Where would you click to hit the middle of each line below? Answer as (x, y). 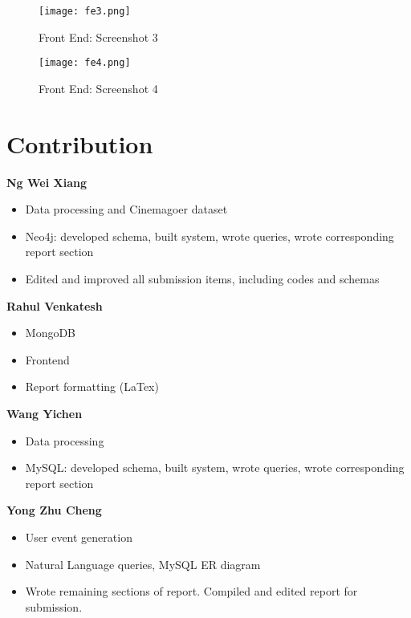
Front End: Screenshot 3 (98, 37)
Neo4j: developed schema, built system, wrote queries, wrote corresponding (210, 236)
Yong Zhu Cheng (54, 510)
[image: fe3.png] (85, 11)
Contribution (80, 143)
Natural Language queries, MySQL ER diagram (143, 564)
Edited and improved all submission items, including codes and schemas (202, 279)
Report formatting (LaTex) (92, 386)
